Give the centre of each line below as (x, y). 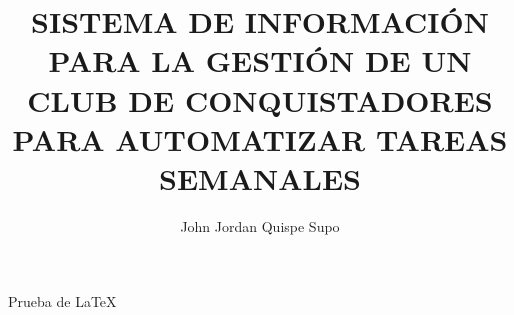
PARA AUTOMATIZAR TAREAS (260, 138)
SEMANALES (260, 177)
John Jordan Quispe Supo (260, 225)
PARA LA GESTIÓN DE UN (260, 60)
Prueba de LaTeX (62, 301)
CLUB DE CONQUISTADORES (260, 99)
